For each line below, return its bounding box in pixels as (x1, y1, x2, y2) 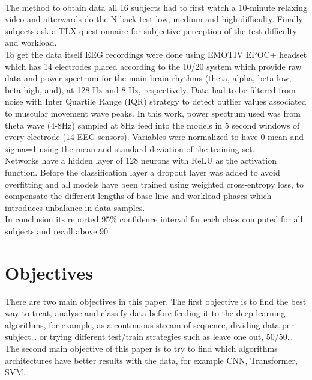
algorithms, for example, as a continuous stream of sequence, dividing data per (5, 318, 294, 331)
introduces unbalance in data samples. (5, 201, 145, 213)
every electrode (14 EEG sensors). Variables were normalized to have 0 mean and (5, 130, 304, 143)
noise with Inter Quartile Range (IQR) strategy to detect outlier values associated (5, 95, 307, 108)
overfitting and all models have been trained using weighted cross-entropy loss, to (5, 177, 304, 190)
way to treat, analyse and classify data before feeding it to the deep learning (5, 307, 286, 319)
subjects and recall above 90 (5, 224, 109, 237)
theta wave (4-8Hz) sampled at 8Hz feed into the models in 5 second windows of (5, 118, 300, 131)
